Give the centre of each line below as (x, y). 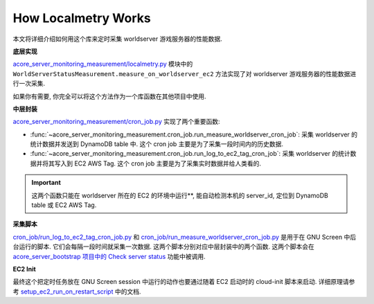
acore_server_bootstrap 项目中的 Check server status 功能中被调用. (109, 256)
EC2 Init (24, 269)
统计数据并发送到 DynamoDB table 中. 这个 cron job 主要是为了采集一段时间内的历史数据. (157, 144)
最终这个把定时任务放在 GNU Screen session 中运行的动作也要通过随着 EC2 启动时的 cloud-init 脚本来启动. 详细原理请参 (184, 282)
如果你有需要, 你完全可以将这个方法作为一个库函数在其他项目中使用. (110, 96)
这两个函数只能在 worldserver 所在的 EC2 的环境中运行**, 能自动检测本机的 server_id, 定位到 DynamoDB (180, 195)
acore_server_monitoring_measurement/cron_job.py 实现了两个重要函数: (117, 122)
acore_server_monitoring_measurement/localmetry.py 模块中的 (103, 64)
